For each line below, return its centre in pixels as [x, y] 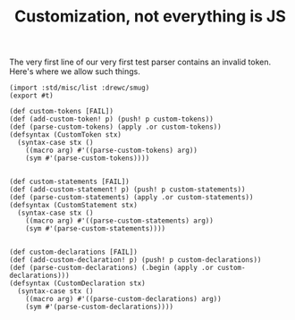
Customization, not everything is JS [150, 17]
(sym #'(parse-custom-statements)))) [96, 229]
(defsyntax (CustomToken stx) [66, 135]
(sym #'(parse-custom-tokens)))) [88, 158]
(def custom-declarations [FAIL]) [74, 252]
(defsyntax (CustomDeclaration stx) [77, 283]
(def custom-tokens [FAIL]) [62, 112]
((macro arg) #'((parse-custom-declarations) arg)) [123, 299]
